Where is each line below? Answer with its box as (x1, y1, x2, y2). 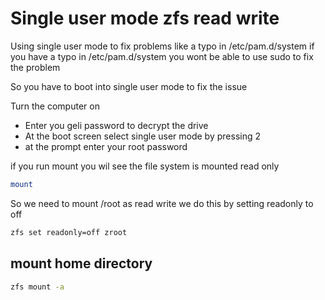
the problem (10, 61, 61, 73)
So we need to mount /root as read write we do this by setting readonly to (10, 197, 314, 209)
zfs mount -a (10, 282, 65, 292)
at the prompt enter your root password (24, 140, 188, 152)
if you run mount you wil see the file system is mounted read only (10, 160, 280, 172)
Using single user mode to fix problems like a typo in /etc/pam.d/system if (10, 40, 315, 52)
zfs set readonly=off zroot (10, 227, 128, 237)
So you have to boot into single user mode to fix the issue (10, 80, 248, 92)
